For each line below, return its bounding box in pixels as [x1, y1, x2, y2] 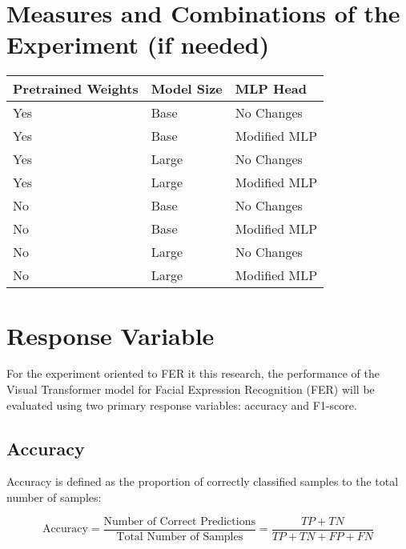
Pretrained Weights [13, 79, 139, 98]
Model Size [151, 79, 223, 98]
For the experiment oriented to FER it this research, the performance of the [6, 365, 380, 382]
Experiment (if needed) [6, 28, 270, 61]
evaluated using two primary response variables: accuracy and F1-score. [6, 396, 357, 413]
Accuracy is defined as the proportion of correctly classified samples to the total [6, 473, 399, 490]
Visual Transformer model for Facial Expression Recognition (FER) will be [6, 381, 375, 398]
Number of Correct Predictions [103, 515, 255, 527]
